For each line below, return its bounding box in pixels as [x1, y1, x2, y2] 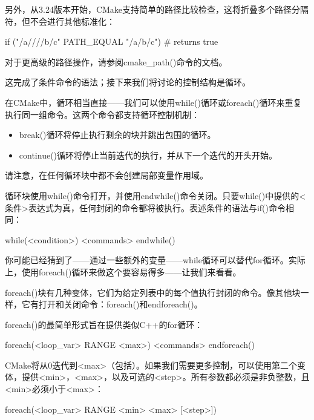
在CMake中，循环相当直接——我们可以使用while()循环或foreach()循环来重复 [5, 96, 302, 108]
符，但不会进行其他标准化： [5, 15, 115, 27]
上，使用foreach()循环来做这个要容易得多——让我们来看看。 [5, 265, 241, 278]
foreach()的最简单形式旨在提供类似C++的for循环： [5, 318, 203, 330]
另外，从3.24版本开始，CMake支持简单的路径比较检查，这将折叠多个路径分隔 [5, 3, 309, 15]
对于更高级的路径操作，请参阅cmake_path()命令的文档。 [5, 55, 227, 68]
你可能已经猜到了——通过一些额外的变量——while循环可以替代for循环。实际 [5, 254, 306, 266]
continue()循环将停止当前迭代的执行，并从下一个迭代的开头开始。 [19, 148, 278, 161]
